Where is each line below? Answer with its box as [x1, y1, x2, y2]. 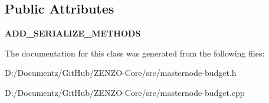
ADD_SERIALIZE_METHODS [5, 27, 141, 39]
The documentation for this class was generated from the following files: [5, 46, 265, 59]
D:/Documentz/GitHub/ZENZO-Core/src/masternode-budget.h [5, 67, 237, 79]
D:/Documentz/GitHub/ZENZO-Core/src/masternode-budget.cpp [5, 86, 245, 98]
